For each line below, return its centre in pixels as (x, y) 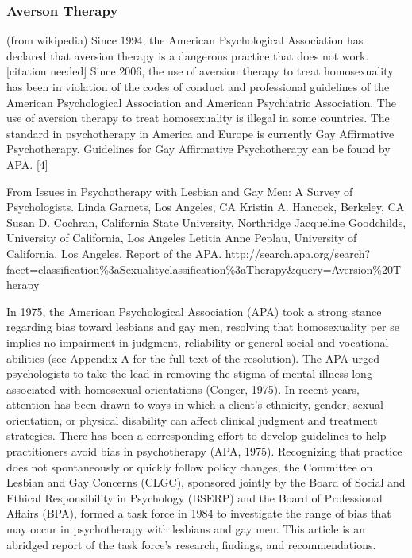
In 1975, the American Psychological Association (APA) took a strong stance (194, 311)
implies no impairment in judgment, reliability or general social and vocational (198, 342)
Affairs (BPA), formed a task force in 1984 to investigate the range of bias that (199, 513)
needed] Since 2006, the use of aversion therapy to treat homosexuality (222, 71)
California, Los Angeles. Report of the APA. (114, 253)
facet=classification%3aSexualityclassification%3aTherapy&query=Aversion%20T (204, 269)
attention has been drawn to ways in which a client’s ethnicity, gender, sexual (195, 404)
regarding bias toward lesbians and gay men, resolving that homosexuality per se (203, 327)
